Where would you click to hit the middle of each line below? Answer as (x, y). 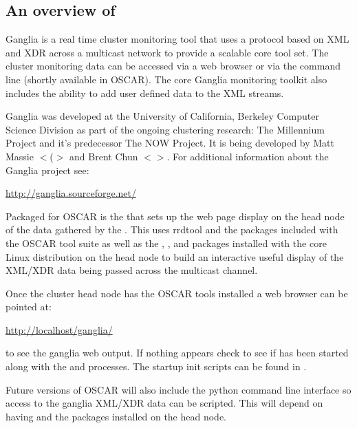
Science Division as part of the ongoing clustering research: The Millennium (165, 129)
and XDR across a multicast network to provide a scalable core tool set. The (167, 52)
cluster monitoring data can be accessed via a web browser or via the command (173, 66)
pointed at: (29, 307)
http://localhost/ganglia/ (59, 329)
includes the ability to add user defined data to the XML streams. (145, 93)
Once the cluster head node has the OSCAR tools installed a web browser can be (177, 293)
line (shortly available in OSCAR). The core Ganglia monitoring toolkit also (166, 79)
